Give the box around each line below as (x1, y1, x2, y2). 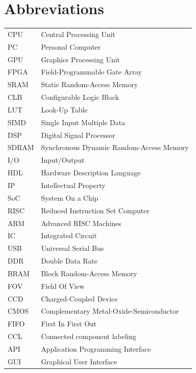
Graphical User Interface (41, 356, 117, 366)
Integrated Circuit (41, 230, 97, 241)
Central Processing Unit (41, 28, 116, 39)
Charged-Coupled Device (41, 293, 118, 304)
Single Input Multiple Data (41, 117, 125, 127)
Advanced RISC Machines (41, 217, 122, 228)
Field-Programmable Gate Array (41, 66, 142, 77)
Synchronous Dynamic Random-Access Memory (41, 142, 189, 153)
